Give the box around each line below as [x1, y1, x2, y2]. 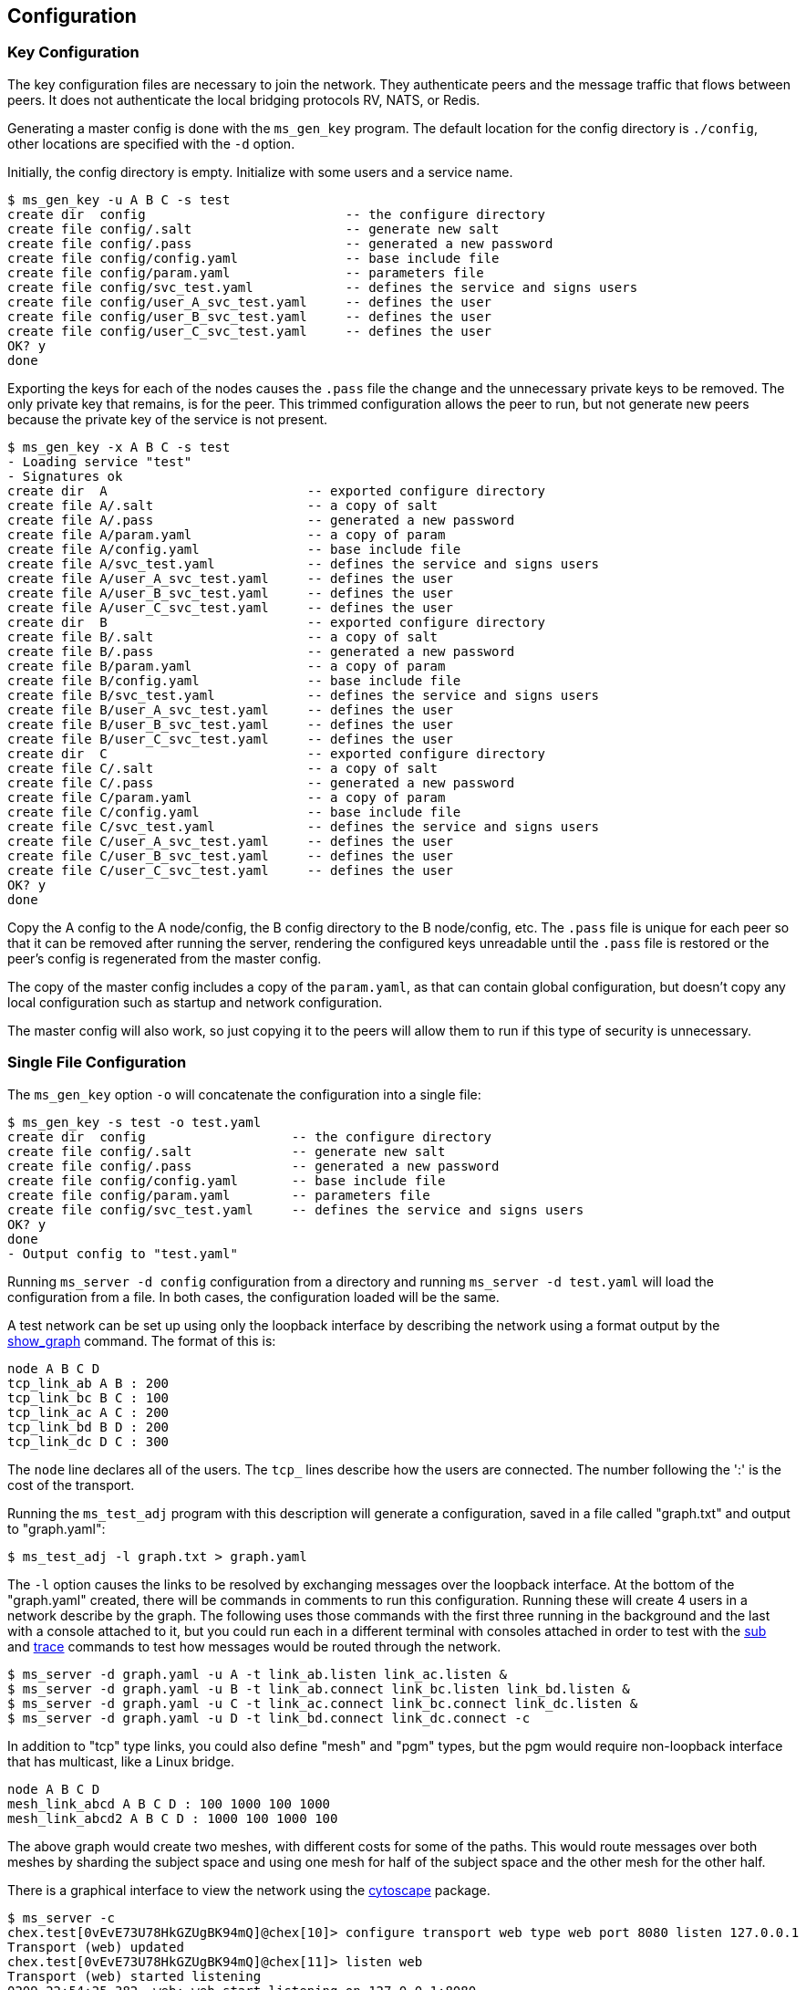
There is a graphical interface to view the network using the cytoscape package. [7, 1881, 491, 1898]
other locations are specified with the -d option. [7, 135, 295, 151]
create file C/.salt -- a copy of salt [7, 760, 439, 776]
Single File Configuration [7, 1053, 187, 1072]
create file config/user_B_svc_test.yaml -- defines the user [7, 308, 492, 324]
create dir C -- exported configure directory [7, 745, 546, 761]
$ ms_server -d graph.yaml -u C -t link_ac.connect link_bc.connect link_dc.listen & [7, 1695, 638, 1711]
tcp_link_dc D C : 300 [7, 1433, 170, 1449]
